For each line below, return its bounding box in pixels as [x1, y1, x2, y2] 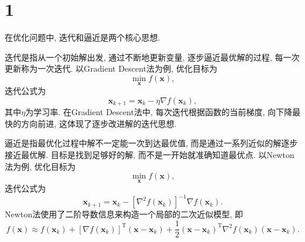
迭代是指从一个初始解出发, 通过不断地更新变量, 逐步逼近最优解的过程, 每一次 [5, 51, 300, 63]
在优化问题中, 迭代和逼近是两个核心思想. [5, 31, 160, 43]
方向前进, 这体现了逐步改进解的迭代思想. [21, 117, 177, 129]
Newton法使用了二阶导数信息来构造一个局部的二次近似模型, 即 [5, 208, 243, 220]
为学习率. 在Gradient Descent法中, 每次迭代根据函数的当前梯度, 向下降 [25, 106, 293, 118]
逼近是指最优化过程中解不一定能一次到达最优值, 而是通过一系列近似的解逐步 [5, 137, 298, 149]
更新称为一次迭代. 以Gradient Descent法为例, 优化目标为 [5, 62, 217, 75]
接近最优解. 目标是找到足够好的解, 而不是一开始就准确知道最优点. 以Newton [5, 148, 294, 160]
